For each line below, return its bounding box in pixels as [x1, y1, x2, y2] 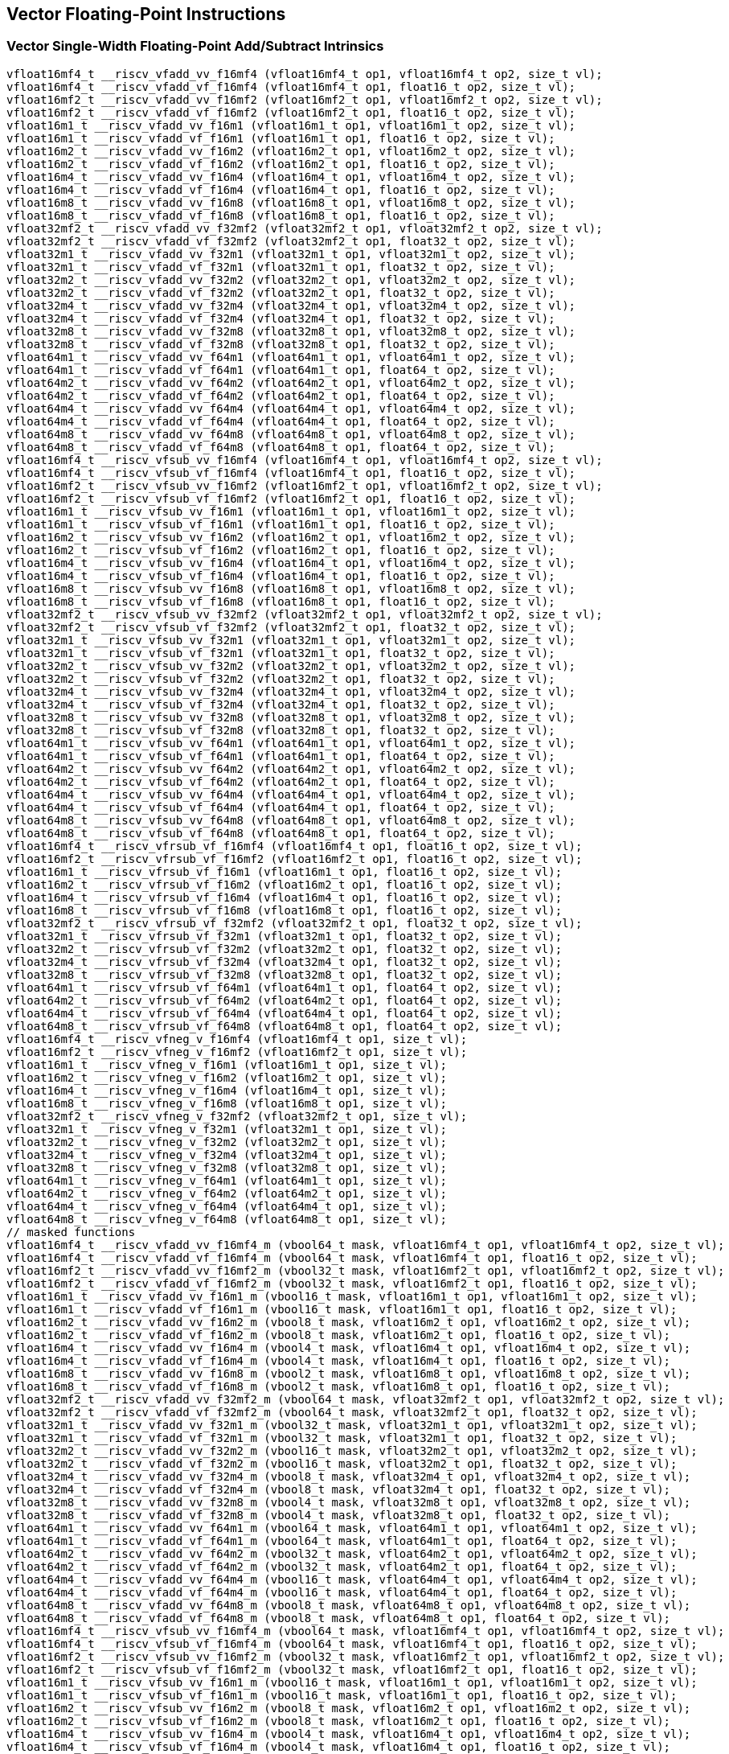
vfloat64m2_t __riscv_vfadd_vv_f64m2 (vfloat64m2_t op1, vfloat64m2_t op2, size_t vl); [6, 376, 576, 389]
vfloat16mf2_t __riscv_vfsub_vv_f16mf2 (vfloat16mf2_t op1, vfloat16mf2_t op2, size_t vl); [6, 479, 603, 492]
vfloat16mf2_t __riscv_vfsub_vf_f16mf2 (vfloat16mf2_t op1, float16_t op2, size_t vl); [6, 491, 576, 505]
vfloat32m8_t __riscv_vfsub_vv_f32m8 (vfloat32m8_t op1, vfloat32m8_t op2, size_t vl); [6, 710, 576, 724]
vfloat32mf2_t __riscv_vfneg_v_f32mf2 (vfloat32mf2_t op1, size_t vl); [6, 1109, 468, 1123]
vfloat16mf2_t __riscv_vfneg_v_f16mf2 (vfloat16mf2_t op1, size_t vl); [6, 1045, 468, 1058]
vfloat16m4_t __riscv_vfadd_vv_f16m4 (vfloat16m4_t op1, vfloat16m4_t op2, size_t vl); [6, 170, 576, 183]
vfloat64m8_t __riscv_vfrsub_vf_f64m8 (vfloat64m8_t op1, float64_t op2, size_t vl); [6, 1019, 563, 1033]
